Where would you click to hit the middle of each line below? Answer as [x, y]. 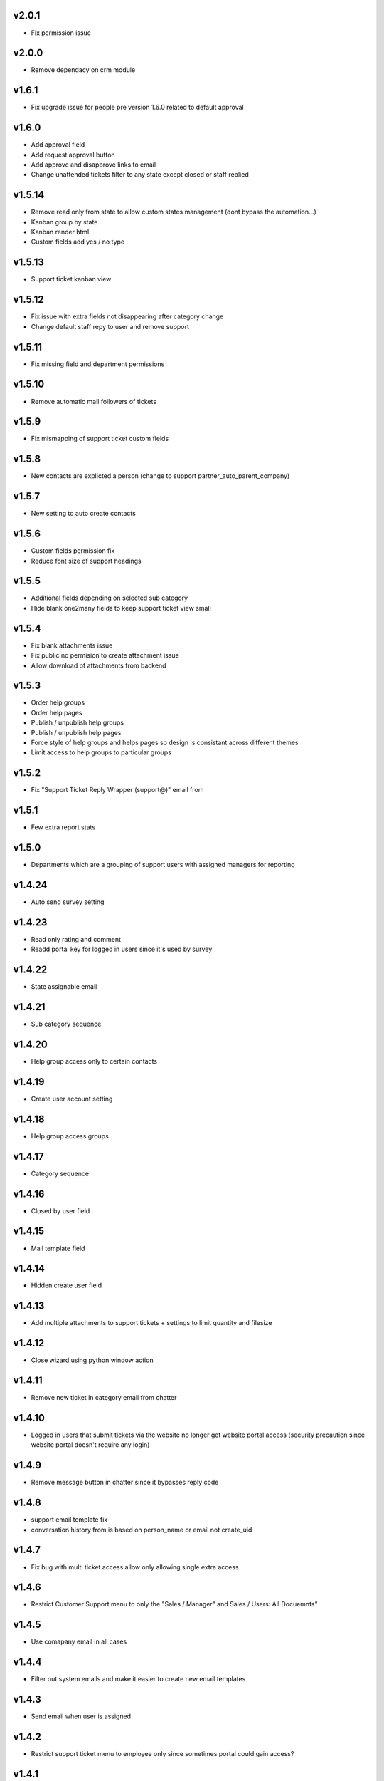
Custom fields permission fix [73, 551]
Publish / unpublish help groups [78, 722]
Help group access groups [70, 1136]
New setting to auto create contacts [84, 514]
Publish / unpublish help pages [76, 732]
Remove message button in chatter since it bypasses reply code [125, 1483]
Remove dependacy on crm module [83, 70]
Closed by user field [60, 1210]
